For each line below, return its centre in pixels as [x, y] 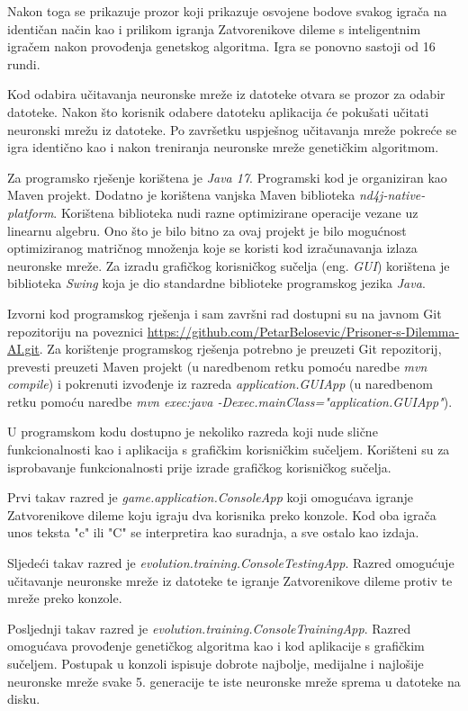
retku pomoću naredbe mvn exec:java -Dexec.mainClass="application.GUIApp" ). [230, 401]
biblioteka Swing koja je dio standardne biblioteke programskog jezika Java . [216, 283]
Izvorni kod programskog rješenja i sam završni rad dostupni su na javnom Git [225, 313]
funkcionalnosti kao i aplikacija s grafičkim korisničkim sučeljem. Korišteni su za [229, 450]
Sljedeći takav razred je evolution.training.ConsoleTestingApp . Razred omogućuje [231, 563]
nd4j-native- [392, 195]
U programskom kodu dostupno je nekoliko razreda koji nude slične [193, 432]
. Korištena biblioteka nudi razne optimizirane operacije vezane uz [236, 212]
